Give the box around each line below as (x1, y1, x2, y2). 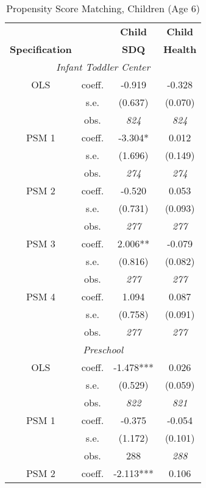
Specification (10, 42, 72, 56)
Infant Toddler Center (56, 60, 151, 74)
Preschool (83, 342, 124, 356)
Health (163, 42, 197, 56)
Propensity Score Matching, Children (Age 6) (6, 1, 201, 15)
